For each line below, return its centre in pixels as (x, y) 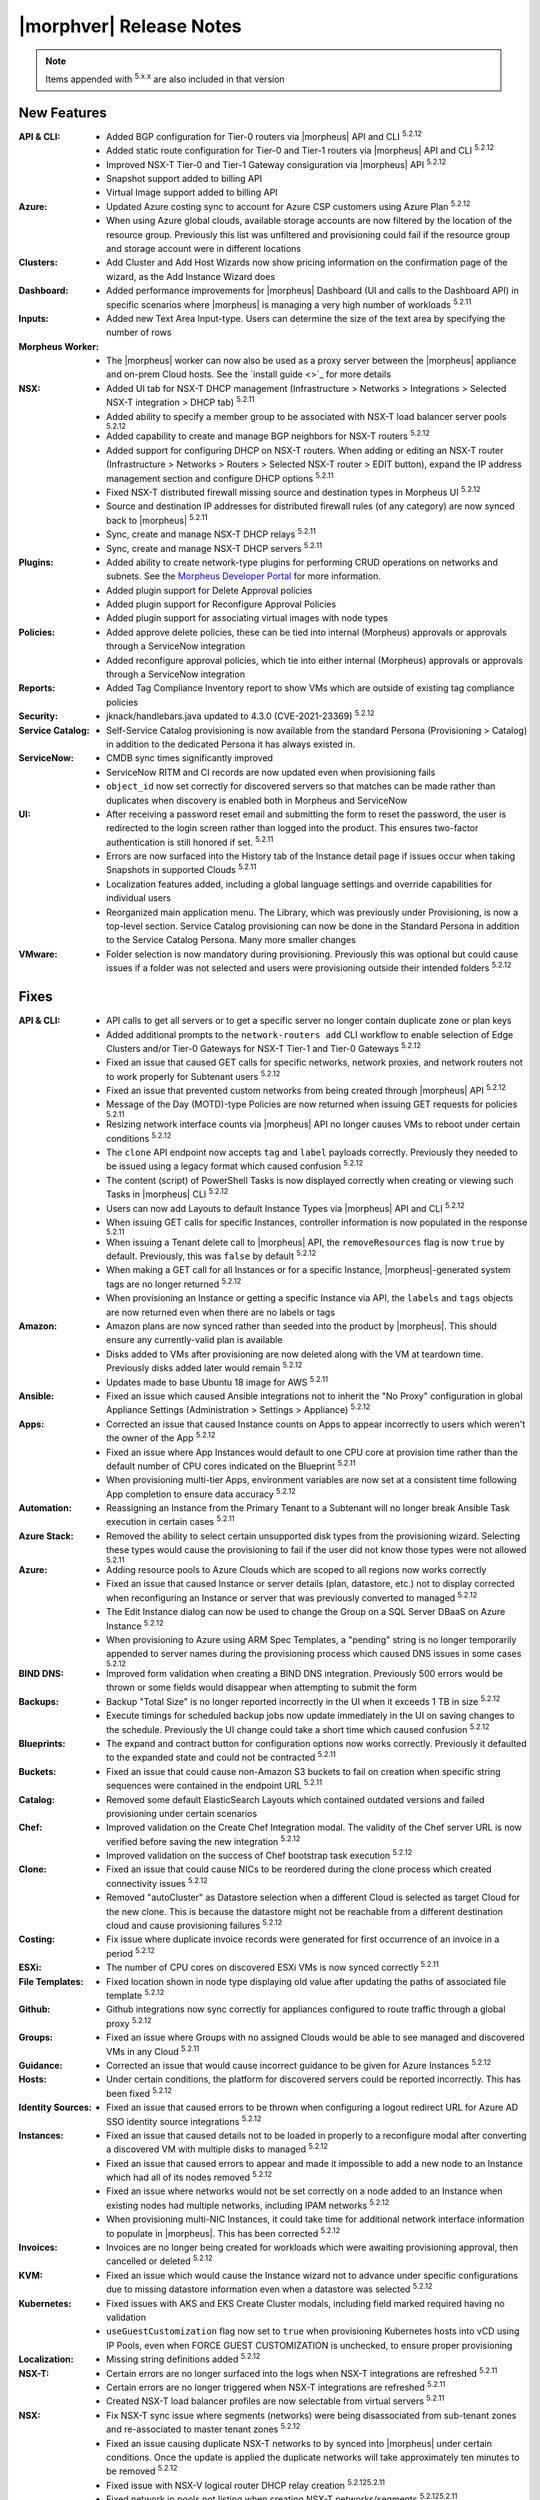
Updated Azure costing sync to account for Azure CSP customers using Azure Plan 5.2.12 (288, 205)
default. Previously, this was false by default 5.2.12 (211, 1255)
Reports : (37, 688)
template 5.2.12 (135, 1994)
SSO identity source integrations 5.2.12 (184, 2120)
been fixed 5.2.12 (139, 2092)
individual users (139, 898)
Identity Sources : (55, 2107)
